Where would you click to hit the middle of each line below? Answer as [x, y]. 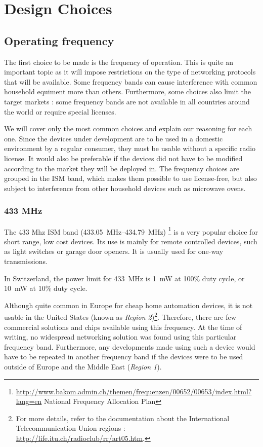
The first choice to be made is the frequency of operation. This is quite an [119, 62]
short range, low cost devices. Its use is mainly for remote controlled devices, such [131, 241]
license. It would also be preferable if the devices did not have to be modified [123, 158]
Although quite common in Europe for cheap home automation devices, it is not [128, 305]
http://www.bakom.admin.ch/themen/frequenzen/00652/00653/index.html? [134, 391]
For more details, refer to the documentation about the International [123, 418]
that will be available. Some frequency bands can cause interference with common [131, 81]
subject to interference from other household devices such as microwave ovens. [125, 188]
